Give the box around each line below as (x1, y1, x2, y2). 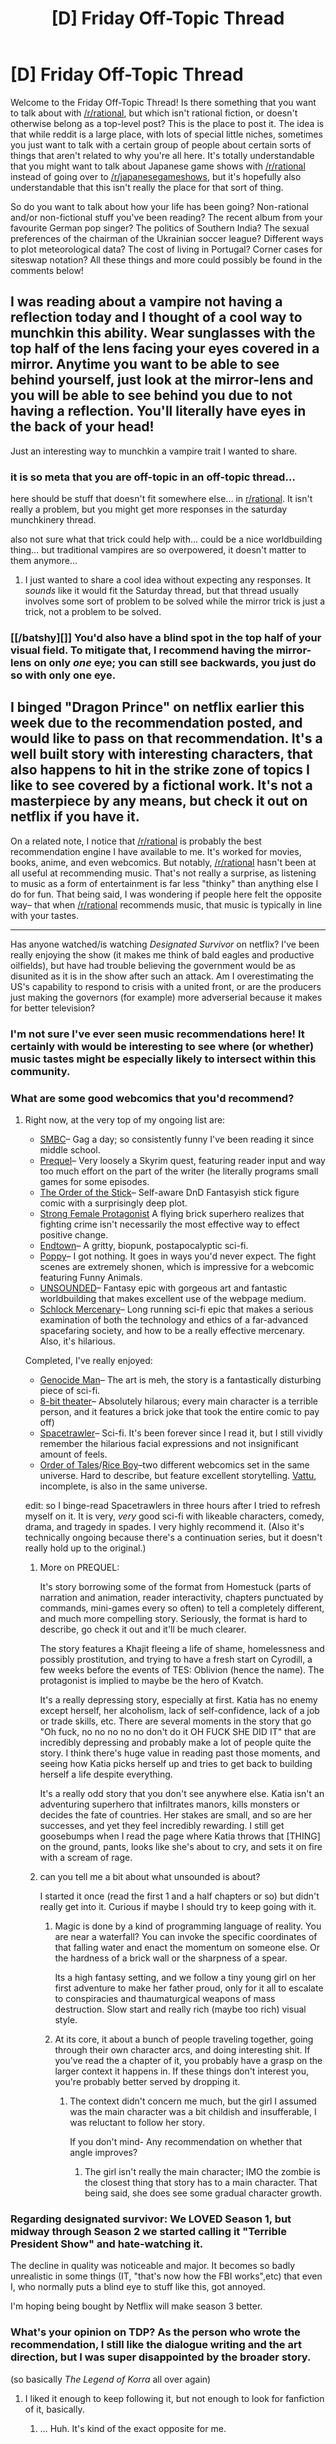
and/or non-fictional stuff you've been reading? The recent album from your (10, 211, 323, 223)
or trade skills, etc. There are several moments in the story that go (39, 1715, 312, 1727)
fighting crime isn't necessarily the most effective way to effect (39, 1218, 300, 1230)
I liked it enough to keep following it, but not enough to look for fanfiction (24, 2392, 325, 2404)
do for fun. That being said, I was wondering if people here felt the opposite (10, 888, 322, 900)
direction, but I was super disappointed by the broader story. (10, 2350, 312, 2364)
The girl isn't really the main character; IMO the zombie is (84, 2166, 321, 2177)
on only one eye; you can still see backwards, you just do (33, 655, 317, 669)
